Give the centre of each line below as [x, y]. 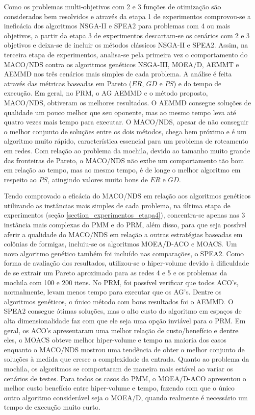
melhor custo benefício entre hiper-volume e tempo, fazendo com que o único [119, 388]
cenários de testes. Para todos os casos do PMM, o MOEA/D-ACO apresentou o [125, 378]
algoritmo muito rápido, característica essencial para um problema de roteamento [126, 141]
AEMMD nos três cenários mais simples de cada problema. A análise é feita [118, 74]
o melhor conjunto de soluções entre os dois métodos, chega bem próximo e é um [125, 131]
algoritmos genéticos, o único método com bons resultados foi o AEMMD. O [119, 301]
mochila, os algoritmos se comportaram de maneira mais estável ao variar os [118, 368]
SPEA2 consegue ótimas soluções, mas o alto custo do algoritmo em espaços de [123, 311]
